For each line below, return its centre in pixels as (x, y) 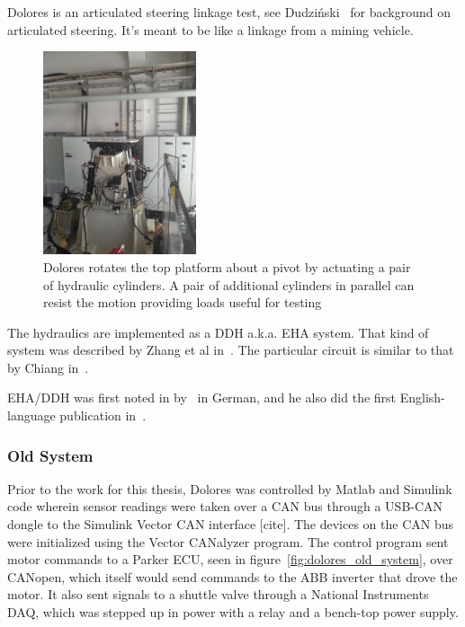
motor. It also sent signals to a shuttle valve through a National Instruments (218, 594)
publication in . (103, 415)
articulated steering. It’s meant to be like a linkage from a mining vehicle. (210, 29)
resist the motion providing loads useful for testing (183, 302)
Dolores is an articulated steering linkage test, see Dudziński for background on (229, 12)
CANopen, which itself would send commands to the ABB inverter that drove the (232, 576)
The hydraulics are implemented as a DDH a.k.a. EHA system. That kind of (218, 332)
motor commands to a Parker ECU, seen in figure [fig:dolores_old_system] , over (230, 559)
